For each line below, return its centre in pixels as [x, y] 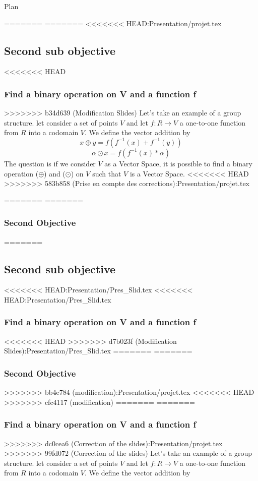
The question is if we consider [50, 163]
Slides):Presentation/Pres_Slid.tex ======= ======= [98, 351]
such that [107, 173]
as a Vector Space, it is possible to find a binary [178, 163]
